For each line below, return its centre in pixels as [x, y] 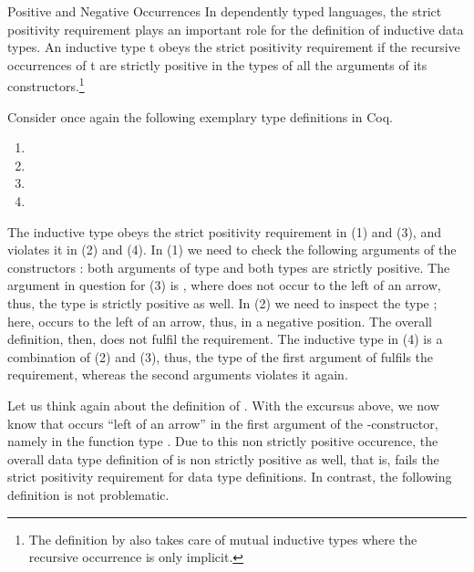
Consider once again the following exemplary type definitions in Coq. [200, 116]
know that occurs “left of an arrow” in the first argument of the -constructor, [223, 423]
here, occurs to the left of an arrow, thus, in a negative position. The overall [220, 321]
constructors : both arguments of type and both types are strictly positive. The [229, 267]
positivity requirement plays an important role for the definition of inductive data [236, 29]
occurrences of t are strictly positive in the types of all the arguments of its [217, 64]
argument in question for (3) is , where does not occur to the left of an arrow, [224, 285]
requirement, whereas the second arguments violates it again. [178, 374]
